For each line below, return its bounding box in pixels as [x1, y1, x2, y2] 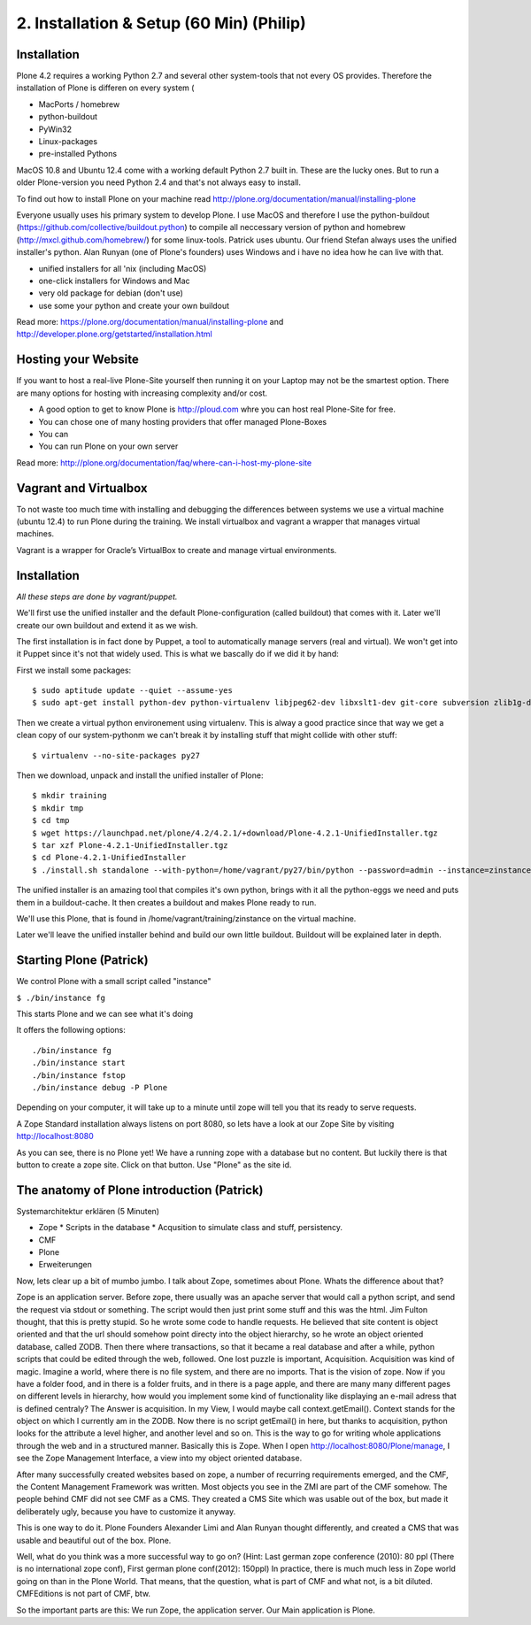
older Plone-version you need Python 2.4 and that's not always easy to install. [16, 177, 301, 188]
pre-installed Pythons [38, 149, 118, 159]
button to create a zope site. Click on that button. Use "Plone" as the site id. [16, 1159, 292, 1170]
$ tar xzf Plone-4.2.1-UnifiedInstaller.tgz [32, 840, 229, 850]
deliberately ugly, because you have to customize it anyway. [16, 1506, 236, 1517]
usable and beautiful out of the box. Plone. [16, 1535, 172, 1545]
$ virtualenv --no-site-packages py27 [32, 751, 201, 760]
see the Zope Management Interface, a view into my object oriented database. [16, 1452, 303, 1464]
